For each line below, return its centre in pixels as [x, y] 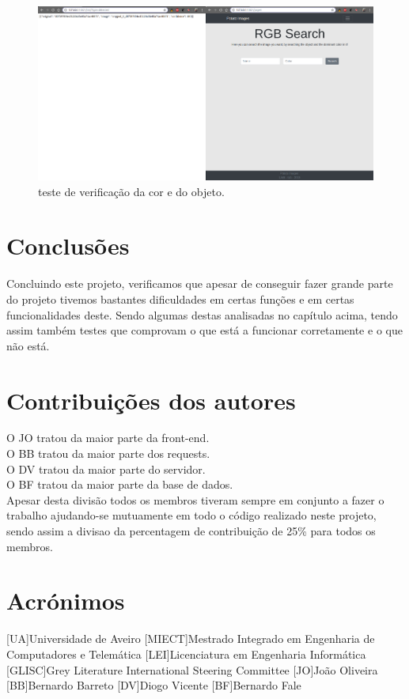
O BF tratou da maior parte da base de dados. [120, 484]
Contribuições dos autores [151, 400]
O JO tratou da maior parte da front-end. [108, 438]
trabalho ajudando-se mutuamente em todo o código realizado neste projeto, [191, 515]
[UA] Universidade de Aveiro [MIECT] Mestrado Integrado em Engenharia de [191, 639]
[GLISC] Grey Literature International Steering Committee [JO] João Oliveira [192, 669]
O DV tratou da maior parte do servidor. [106, 469]
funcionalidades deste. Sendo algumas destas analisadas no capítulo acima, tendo [202, 314]
